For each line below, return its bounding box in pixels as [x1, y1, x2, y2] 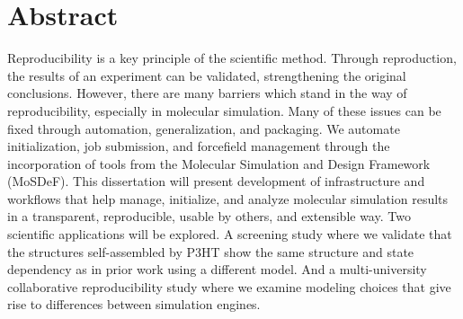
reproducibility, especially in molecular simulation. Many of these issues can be [7, 101, 441, 120]
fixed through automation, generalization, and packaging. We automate [7, 119, 400, 137]
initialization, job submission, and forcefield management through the [7, 137, 390, 155]
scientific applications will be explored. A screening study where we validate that [7, 225, 452, 244]
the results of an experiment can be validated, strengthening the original [7, 66, 406, 84]
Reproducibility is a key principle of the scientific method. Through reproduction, [7, 49, 457, 67]
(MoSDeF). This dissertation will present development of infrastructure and [7, 172, 425, 191]
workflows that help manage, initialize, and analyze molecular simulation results [7, 189, 449, 208]
